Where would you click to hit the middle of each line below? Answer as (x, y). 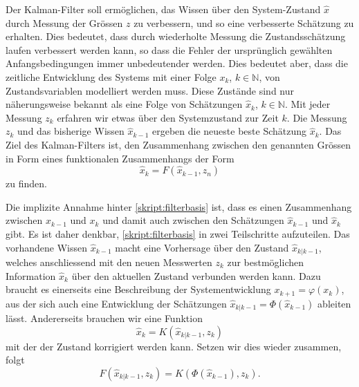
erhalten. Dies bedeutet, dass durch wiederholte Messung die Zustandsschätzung (176, 36)
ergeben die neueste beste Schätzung (230, 131)
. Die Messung (317, 117)
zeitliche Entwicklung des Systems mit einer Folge (111, 76)
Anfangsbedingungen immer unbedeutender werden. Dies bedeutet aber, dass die (177, 63)
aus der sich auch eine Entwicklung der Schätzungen (116, 303)
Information (31, 275)
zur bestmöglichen (266, 262)
